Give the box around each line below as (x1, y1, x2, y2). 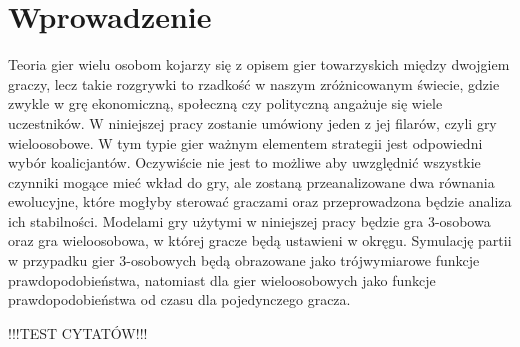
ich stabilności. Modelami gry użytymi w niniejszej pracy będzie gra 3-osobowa (8, 210, 491, 231)
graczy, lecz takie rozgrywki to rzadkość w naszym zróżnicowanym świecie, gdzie (8, 73, 500, 94)
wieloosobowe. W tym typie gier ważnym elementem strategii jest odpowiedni (8, 132, 483, 153)
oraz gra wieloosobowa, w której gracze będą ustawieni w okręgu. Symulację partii (8, 230, 512, 251)
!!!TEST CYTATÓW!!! (8, 322, 148, 343)
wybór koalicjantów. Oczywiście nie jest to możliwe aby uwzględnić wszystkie (8, 152, 481, 173)
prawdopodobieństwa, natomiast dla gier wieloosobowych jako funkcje (8, 269, 436, 290)
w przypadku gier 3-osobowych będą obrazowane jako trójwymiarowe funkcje (8, 250, 480, 271)
